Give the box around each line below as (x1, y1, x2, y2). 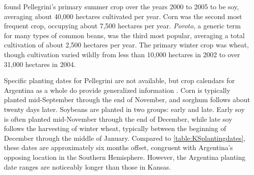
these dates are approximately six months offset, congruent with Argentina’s (4, 142, 233, 153)
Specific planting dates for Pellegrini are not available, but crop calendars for (4, 75, 235, 86)
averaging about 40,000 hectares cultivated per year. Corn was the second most (4, 11, 242, 21)
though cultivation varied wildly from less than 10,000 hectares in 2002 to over (4, 49, 240, 59)
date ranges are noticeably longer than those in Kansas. (4, 161, 171, 172)
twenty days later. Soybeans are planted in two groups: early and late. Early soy (4, 104, 245, 114)
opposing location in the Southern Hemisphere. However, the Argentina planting (4, 152, 246, 162)
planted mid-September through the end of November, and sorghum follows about (4, 94, 251, 105)
